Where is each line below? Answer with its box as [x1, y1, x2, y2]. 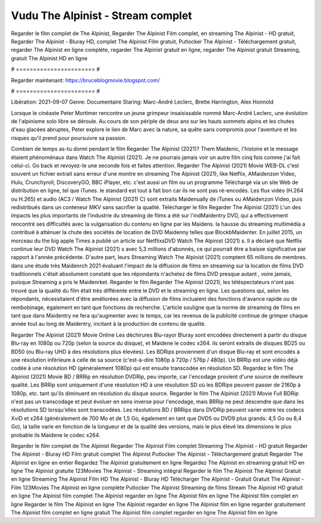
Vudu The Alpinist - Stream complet [11, 9, 193, 22]
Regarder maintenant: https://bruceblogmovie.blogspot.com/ [11, 76, 160, 83]
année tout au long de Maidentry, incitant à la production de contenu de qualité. [11, 320, 206, 328]
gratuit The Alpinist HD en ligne [11, 54, 88, 62]
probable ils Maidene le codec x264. [11, 431, 100, 438]
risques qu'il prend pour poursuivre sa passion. [11, 134, 127, 141]
